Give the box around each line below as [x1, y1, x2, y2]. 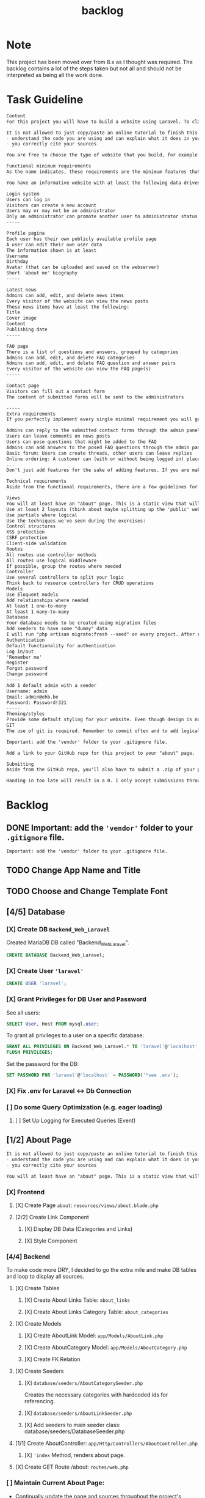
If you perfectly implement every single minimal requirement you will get [6, 416, 203, 422]
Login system [6, 191, 40, 197]
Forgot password [6, 666, 48, 672]
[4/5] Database [6, 907, 65, 917]
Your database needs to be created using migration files [6, 620, 157, 626]
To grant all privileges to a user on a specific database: [6, 1032, 145, 1039]
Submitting [6, 761, 34, 767]
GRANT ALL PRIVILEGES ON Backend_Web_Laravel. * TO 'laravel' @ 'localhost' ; [6, 1043, 201, 1050]
